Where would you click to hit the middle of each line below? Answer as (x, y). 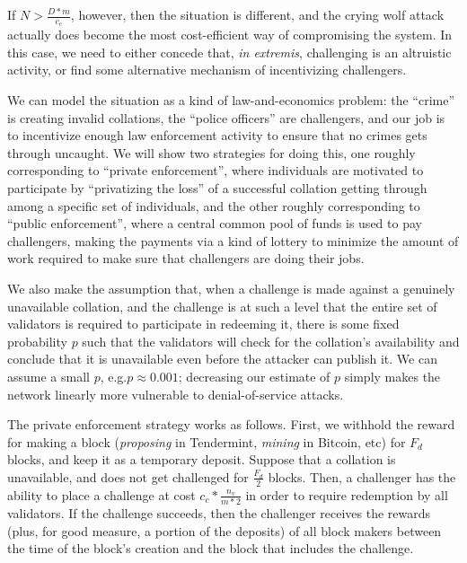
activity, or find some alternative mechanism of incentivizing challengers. (207, 70)
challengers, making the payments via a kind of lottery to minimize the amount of (233, 240)
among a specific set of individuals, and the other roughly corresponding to (214, 205)
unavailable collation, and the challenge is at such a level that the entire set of (222, 306)
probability (37, 341)
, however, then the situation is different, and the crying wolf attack (257, 14)
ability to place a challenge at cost (101, 494)
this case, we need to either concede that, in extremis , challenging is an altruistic (229, 52)
